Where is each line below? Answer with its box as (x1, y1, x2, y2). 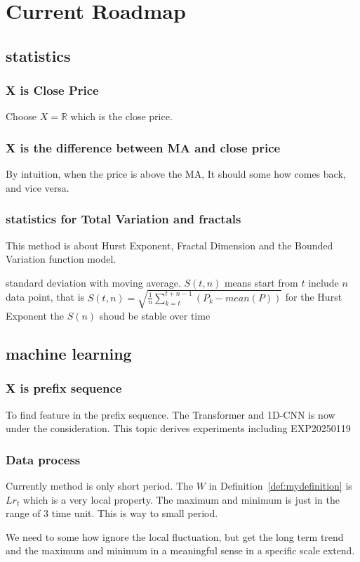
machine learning (6, 342, 132, 364)
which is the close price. (70, 109, 173, 124)
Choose (6, 109, 37, 124)
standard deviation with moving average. (6, 275, 181, 289)
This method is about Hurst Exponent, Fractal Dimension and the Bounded (6, 237, 333, 252)
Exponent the (6, 308, 65, 322)
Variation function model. (6, 251, 116, 266)
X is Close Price (6, 81, 99, 99)
